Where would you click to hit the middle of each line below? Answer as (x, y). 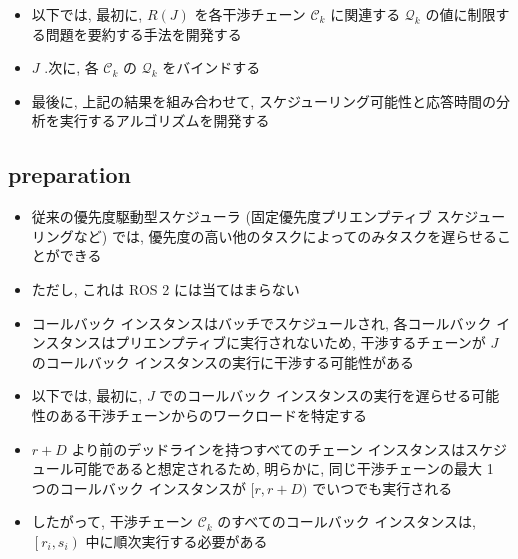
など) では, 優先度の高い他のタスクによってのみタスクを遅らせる (285, 235)
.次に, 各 (71, 67)
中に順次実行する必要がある (176, 540)
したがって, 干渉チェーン (112, 521)
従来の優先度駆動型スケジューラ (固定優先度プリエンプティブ (231, 216)
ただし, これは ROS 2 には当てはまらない (165, 288)
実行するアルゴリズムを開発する (164, 120)
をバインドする (211, 67)
